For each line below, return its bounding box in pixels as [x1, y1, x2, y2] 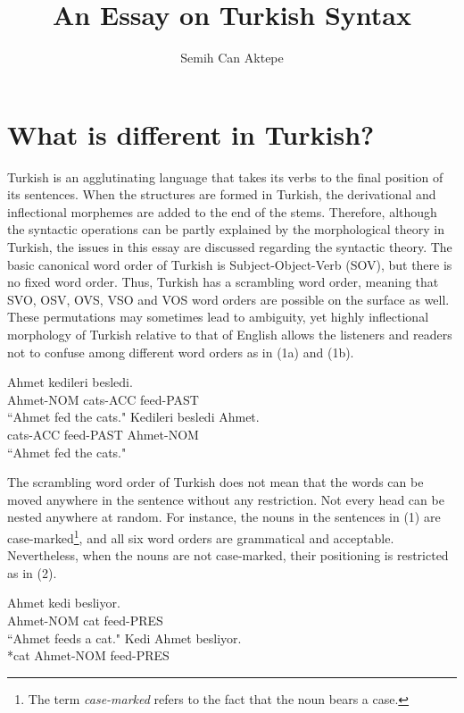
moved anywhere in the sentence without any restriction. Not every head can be [7, 490, 444, 508]
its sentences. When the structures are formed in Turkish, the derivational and [7, 185, 436, 204]
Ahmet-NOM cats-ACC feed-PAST [7, 390, 199, 408]
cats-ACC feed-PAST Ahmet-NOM [7, 424, 199, 443]
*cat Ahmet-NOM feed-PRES [7, 646, 170, 665]
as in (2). [7, 563, 57, 582]
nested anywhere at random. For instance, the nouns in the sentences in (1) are [7, 507, 441, 526]
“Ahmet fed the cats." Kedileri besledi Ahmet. [7, 407, 260, 426]
